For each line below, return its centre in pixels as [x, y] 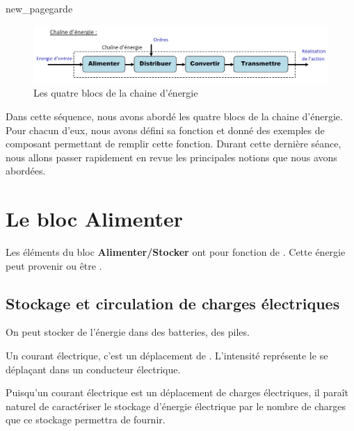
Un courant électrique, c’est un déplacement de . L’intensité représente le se [167, 356]
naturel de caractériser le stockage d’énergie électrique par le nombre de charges [176, 406]
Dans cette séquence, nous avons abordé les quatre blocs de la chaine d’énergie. [174, 116]
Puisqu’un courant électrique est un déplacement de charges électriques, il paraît [177, 392]
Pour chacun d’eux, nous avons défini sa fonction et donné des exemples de [165, 130]
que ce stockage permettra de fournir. [86, 420]
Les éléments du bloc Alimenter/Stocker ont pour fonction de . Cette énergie [176, 252]
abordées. [26, 171]
